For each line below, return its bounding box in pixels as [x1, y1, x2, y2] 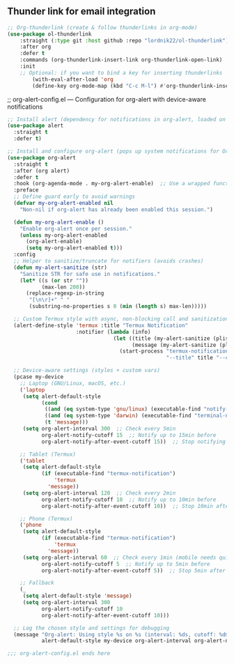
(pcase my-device [13, 373, 64, 380]
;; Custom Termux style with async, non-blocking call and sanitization [13, 316, 229, 323]
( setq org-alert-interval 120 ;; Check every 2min [22, 489, 176, 497]
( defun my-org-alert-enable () [13, 219, 104, 226]
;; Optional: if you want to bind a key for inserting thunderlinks [19, 69, 223, 76]
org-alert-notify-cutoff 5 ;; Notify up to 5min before [41, 560, 210, 567]
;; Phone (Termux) [19, 515, 73, 522]
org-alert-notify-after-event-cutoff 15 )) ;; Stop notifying [41, 438, 226, 445]
